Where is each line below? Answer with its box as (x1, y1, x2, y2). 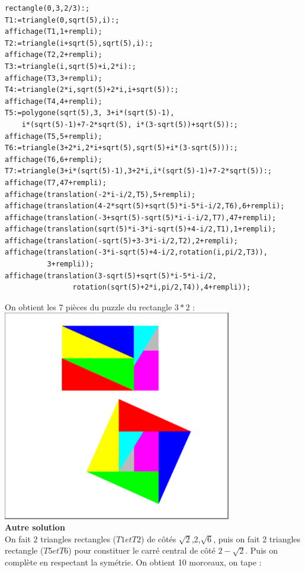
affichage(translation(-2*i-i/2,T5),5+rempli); (5, 190, 196, 199)
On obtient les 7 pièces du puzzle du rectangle (5, 300, 172, 313)
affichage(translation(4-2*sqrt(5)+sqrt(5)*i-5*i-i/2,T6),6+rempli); (5, 202, 285, 211)
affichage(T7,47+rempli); (5, 178, 107, 187)
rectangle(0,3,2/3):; (5, 4, 90, 12)
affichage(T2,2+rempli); (5, 50, 102, 59)
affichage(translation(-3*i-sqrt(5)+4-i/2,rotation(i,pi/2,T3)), (5, 248, 268, 257)
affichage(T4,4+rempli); (5, 97, 102, 106)
